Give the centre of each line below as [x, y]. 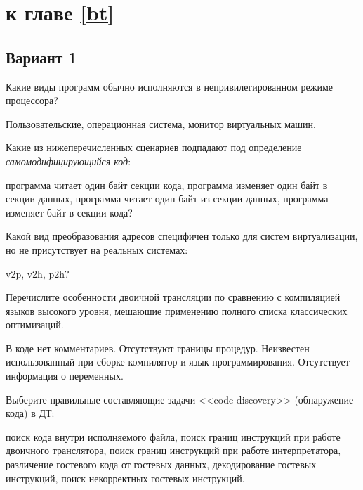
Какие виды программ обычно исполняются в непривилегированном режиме [170, 86]
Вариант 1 [41, 57]
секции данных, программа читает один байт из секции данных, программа [167, 199]
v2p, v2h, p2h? [38, 273]
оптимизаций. [35, 324]
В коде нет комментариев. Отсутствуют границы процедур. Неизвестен [158, 348]
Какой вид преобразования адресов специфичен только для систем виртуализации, [182, 236]
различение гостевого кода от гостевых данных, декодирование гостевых [161, 464]
